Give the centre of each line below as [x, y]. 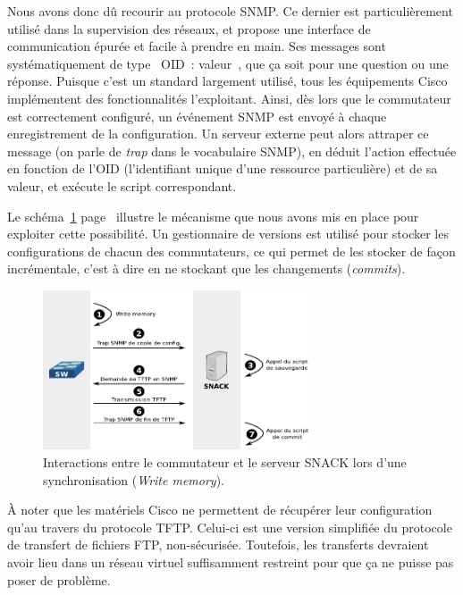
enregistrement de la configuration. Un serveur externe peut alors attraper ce [218, 134]
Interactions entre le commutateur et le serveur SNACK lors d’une [225, 462]
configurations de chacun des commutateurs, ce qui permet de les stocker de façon [231, 251]
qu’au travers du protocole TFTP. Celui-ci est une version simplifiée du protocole [230, 527]
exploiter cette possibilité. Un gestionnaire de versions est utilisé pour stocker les [228, 234]
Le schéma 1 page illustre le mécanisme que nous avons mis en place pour [213, 216]
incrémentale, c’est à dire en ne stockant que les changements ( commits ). [206, 268]
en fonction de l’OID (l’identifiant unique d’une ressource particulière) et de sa [223, 168]
